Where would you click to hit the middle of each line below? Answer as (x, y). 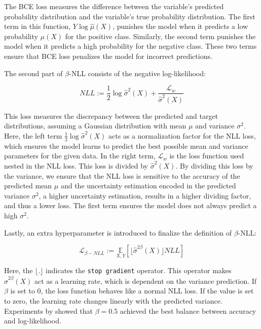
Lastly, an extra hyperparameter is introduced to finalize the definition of (118, 232)
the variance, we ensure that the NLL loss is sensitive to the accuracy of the (122, 175)
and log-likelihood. (33, 321)
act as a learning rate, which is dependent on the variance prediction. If (145, 281)
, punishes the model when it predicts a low (180, 26)
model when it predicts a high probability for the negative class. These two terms (130, 46)
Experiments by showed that (49, 310)
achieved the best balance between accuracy (188, 310)
